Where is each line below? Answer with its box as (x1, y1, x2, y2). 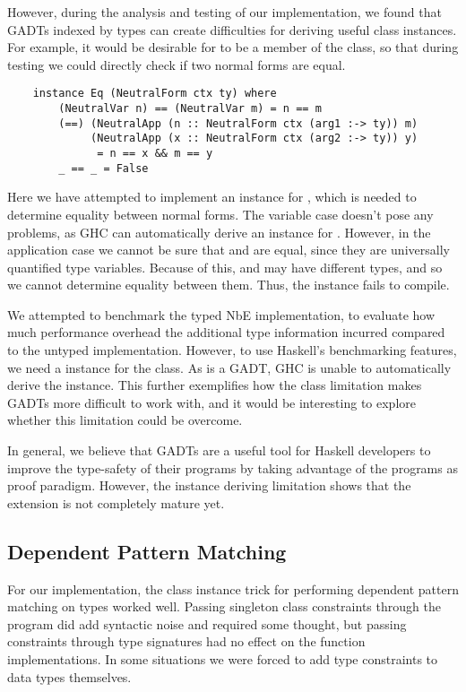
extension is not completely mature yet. (7, 493, 225, 512)
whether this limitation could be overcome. (7, 411, 243, 429)
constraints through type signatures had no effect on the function (7, 632, 366, 651)
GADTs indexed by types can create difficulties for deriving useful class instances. (7, 20, 457, 39)
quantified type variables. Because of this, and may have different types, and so (7, 257, 443, 276)
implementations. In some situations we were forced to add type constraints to (7, 649, 438, 668)
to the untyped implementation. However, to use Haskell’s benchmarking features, (7, 341, 457, 359)
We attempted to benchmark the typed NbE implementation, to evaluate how (7, 305, 436, 324)
